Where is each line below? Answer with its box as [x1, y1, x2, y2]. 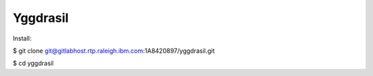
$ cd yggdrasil [12, 59, 55, 68]
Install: [12, 34, 32, 42]
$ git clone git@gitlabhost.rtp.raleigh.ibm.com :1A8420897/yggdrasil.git [12, 47, 216, 55]
